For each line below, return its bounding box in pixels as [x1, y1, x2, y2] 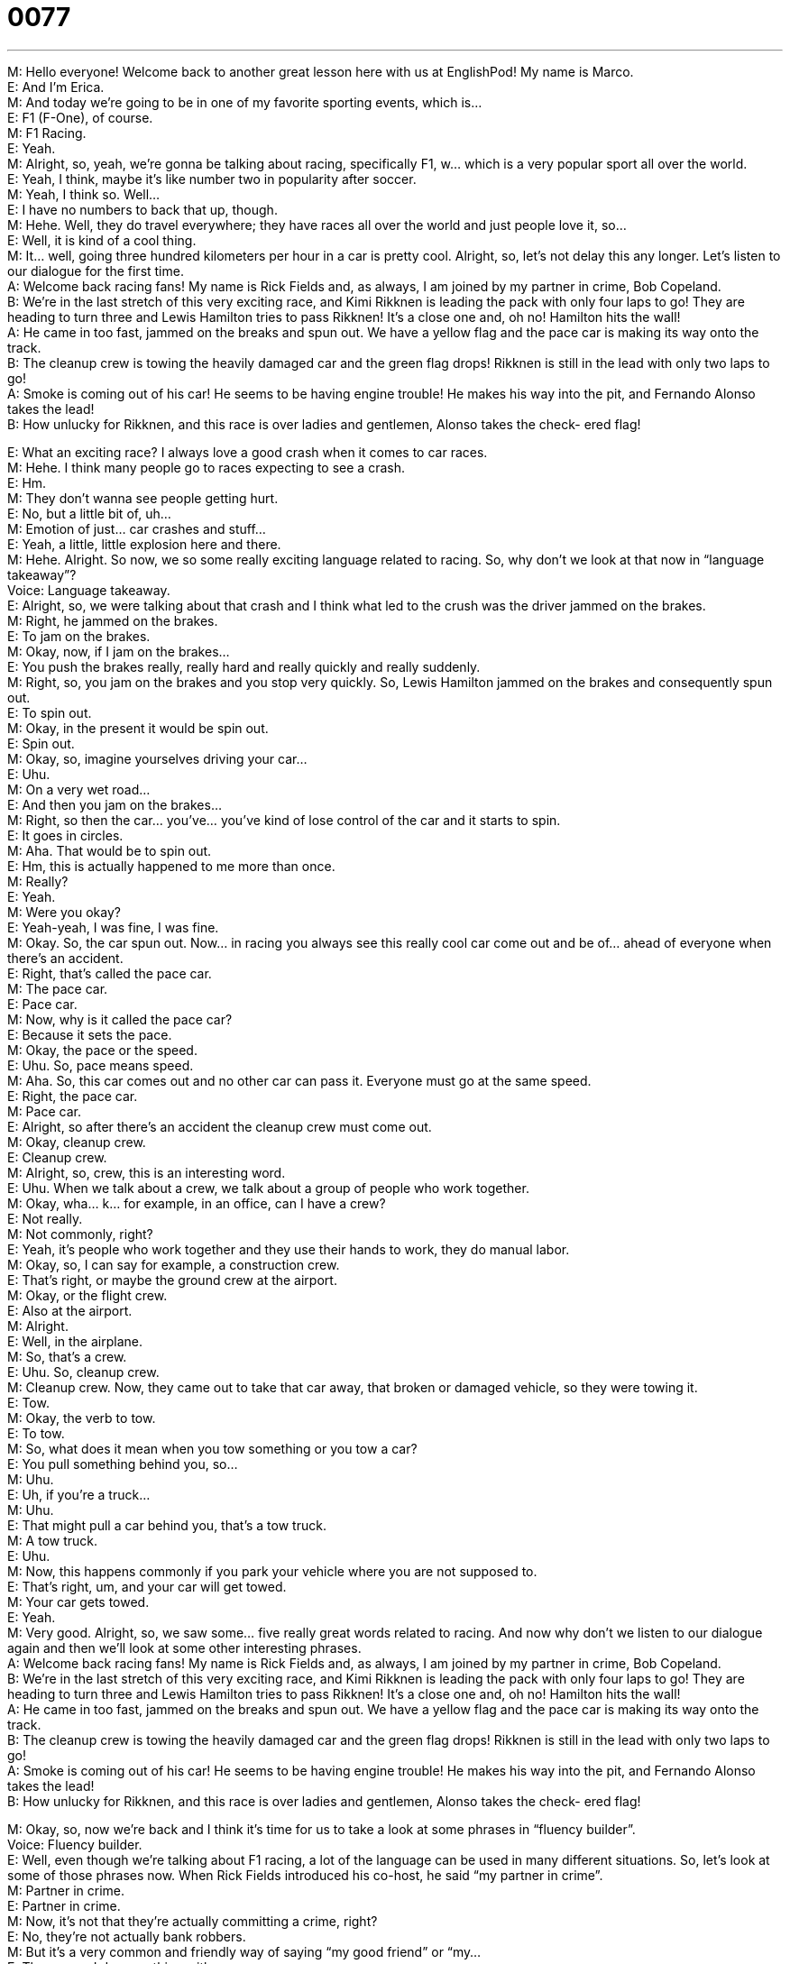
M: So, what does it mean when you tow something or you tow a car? [7, 1440, 418, 1456]
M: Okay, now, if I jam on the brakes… [7, 643, 230, 659]
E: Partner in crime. [7, 1897, 121, 1914]
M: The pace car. [7, 980, 108, 996]
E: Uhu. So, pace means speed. [7, 1057, 194, 1073]
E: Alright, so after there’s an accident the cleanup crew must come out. [7, 1118, 432, 1134]
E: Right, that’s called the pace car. [7, 965, 212, 981]
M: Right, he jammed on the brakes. [7, 612, 218, 629]
